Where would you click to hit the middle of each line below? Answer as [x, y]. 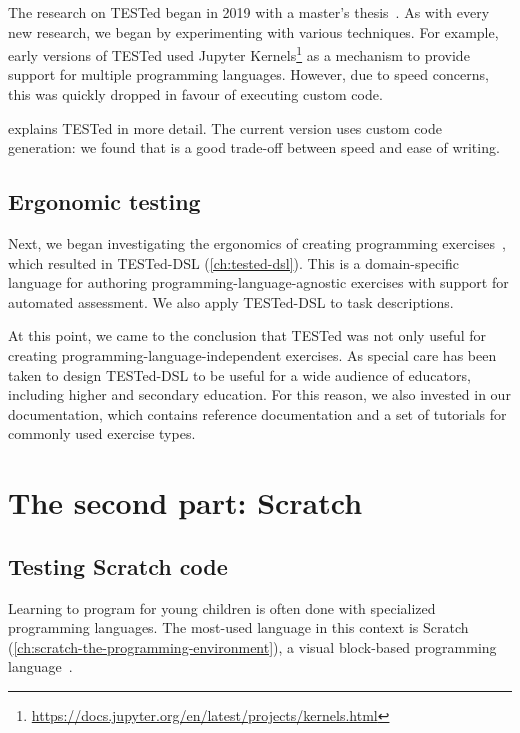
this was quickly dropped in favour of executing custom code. [195, 94]
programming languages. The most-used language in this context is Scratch [238, 627]
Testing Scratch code [118, 565]
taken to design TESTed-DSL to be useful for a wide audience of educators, [239, 374]
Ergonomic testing [104, 201]
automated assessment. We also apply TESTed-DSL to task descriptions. [231, 301]
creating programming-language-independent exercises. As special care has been [252, 354]
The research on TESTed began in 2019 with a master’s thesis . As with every [249, 12]
